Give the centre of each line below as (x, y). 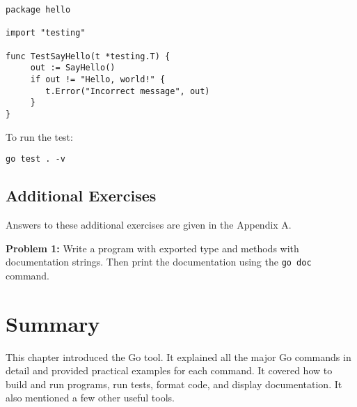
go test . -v (35, 159)
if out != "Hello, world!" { (98, 79)
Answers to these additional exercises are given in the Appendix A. (149, 225)
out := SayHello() (73, 68)
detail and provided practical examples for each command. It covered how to (169, 370)
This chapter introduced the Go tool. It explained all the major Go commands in (178, 356)
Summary (53, 323)
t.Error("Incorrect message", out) (128, 91)
